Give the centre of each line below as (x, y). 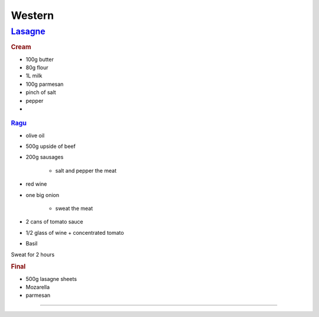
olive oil (35, 135)
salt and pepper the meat (86, 170)
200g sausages (45, 157)
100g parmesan (45, 84)
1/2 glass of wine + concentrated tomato (75, 232)
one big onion (42, 195)
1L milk (34, 76)
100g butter (40, 59)
